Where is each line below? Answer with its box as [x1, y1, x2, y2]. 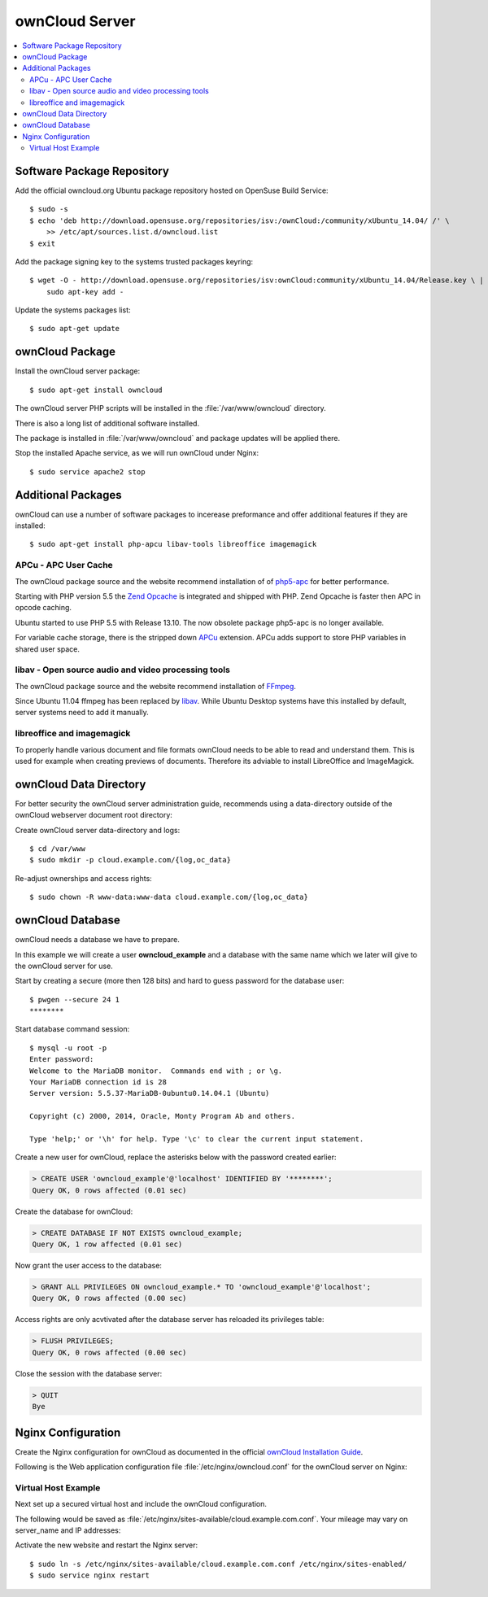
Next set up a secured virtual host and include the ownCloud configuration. [15, 1499, 268, 1509]
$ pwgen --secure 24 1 [29, 995, 120, 1004]
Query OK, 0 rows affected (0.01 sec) [32, 1185, 187, 1195]
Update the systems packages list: [15, 305, 131, 315]
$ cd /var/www [29, 844, 85, 853]
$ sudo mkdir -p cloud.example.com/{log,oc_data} [29, 855, 232, 865]
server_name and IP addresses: [15, 1525, 121, 1535]
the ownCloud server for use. [15, 961, 113, 971]
